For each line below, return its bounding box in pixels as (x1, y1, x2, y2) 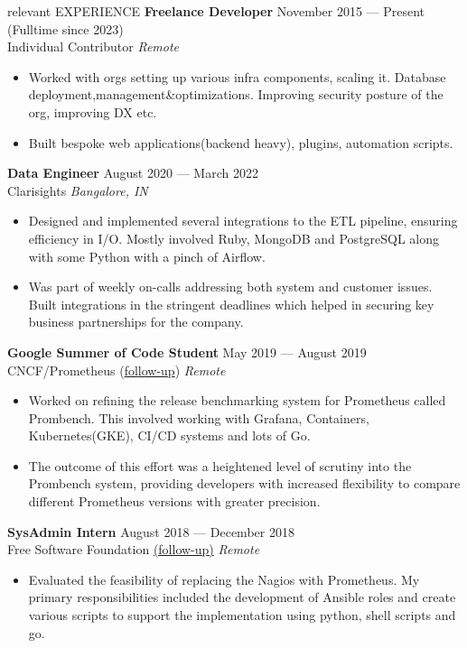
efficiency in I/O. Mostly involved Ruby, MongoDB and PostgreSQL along (28, 228, 440, 247)
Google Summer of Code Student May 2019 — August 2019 (7, 342, 367, 361)
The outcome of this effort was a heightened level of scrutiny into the (28, 456, 412, 475)
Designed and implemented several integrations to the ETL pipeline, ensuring (28, 211, 458, 230)
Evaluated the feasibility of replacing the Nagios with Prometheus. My (28, 569, 420, 588)
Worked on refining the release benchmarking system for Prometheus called (28, 391, 446, 410)
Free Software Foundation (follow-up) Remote (7, 540, 260, 559)
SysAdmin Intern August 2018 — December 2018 (7, 522, 294, 541)
